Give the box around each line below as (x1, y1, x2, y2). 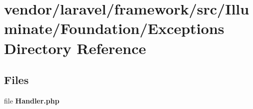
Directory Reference (4, 37, 146, 58)
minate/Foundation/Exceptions (4, 18, 224, 38)
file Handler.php (4, 95, 59, 105)
